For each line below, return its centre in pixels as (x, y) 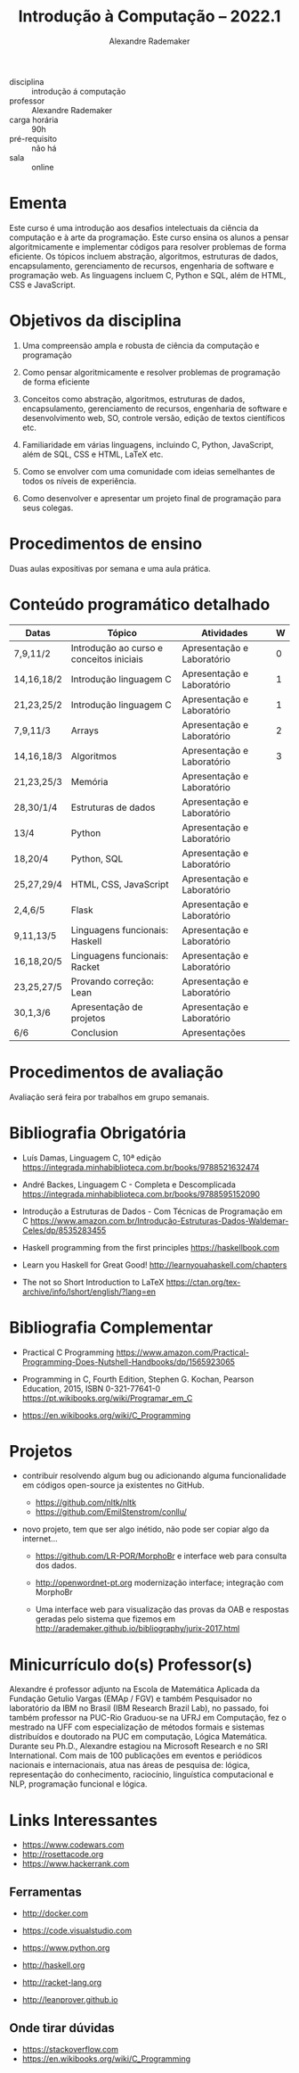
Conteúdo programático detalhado (140, 604)
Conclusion (94, 1032)
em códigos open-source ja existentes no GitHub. (113, 1485)
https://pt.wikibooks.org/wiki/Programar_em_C (107, 1398)
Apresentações (214, 1032)
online (43, 167)
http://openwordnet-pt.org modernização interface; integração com (160, 1583)
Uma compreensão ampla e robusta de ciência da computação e (141, 345)
